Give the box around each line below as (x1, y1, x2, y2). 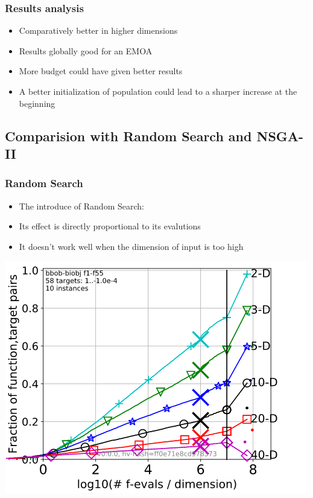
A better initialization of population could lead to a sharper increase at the (19, 85, 297, 97)
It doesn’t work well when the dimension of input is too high (19, 240, 244, 252)
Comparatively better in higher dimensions (19, 24, 178, 37)
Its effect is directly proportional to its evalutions (19, 220, 201, 232)
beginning (19, 97, 55, 109)
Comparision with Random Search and (5, 126, 252, 145)
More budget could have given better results (19, 65, 183, 77)
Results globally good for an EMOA (19, 44, 153, 57)
